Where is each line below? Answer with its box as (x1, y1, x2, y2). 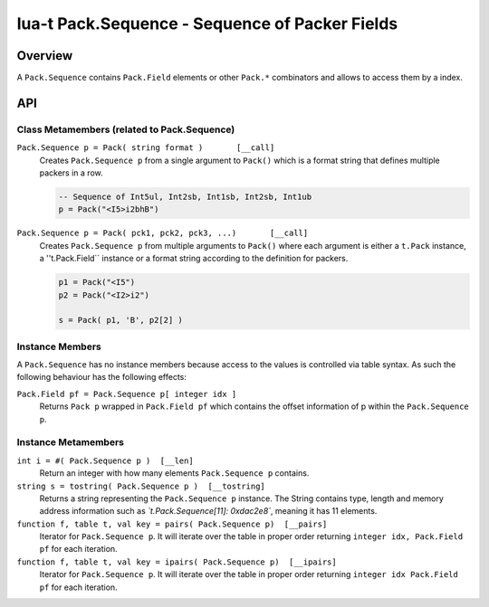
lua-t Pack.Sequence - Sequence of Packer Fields (16, 14, 398, 33)
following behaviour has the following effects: (16, 372, 187, 383)
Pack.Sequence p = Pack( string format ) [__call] (16, 143, 275, 153)
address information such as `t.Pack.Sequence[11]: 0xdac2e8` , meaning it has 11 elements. (39, 506, 378, 517)
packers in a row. (39, 167, 103, 178)
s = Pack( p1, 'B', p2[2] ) (58, 315, 183, 326)
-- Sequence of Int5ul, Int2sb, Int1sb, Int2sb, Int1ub (58, 191, 312, 202)
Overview (16, 48, 73, 63)
